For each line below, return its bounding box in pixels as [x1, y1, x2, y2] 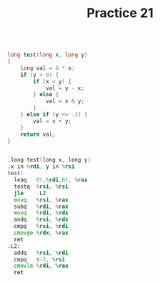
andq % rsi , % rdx [14, 216, 69, 224]
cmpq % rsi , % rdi [14, 223, 69, 230]
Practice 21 [86, 5, 154, 21]
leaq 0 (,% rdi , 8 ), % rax [14, 177, 88, 184]
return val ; [20, 130, 56, 138]
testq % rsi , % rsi [14, 183, 69, 190]
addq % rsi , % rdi [14, 249, 69, 256]
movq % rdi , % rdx [14, 209, 69, 216]
